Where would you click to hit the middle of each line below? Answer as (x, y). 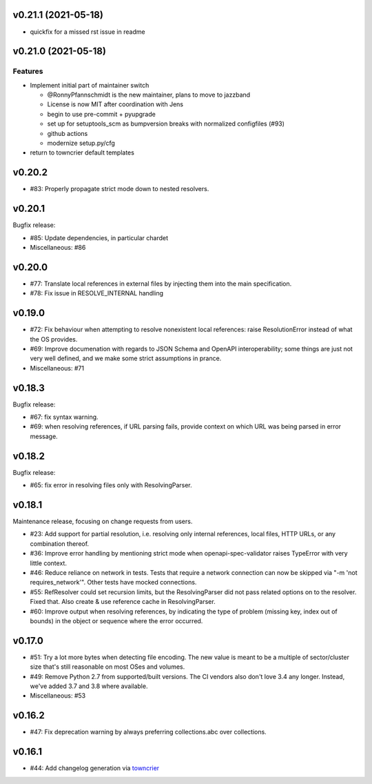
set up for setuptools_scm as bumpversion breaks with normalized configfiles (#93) (166, 124)
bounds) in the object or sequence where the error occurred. (116, 620)
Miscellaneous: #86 (58, 247)
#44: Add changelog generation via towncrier (95, 768)
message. (44, 436)
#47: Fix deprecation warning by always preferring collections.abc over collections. (148, 732)
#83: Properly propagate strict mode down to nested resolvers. (120, 189)
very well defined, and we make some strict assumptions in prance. (126, 358)
